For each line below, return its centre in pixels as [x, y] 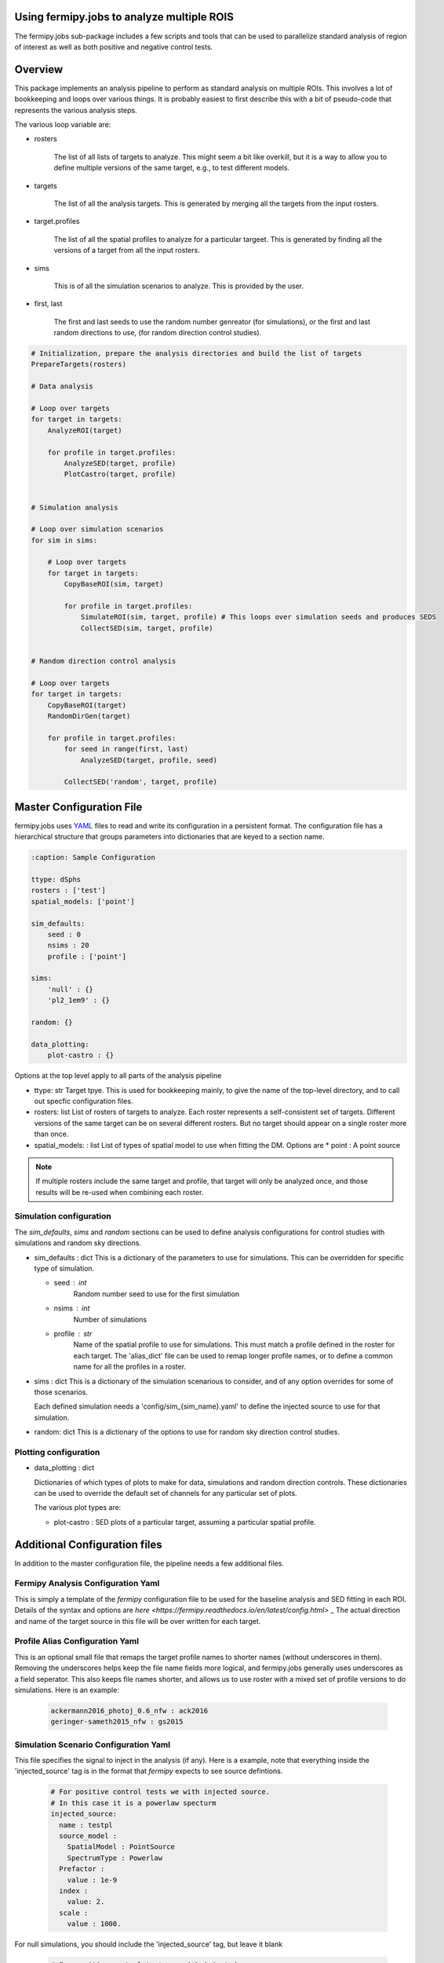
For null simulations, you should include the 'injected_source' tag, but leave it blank [148, 1944]
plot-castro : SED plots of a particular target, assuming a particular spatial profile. [185, 1522]
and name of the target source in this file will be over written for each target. [138, 1621]
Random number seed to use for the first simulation [156, 1294]
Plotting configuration [57, 1452]
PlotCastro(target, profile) [120, 474]
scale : [74, 1913]
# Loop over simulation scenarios [97, 529]
